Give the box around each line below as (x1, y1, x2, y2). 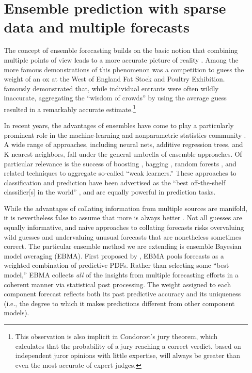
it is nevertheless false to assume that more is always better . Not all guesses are (4, 212, 242, 223)
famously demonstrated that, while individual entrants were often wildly (4, 83, 219, 93)
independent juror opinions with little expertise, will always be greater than (15, 350, 240, 360)
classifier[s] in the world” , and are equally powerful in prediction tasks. (4, 187, 216, 197)
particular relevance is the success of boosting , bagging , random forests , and (4, 158, 236, 168)
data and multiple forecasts (4, 17, 189, 37)
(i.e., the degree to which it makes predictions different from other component (4, 298, 235, 308)
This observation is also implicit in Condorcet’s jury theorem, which (15, 331, 218, 341)
